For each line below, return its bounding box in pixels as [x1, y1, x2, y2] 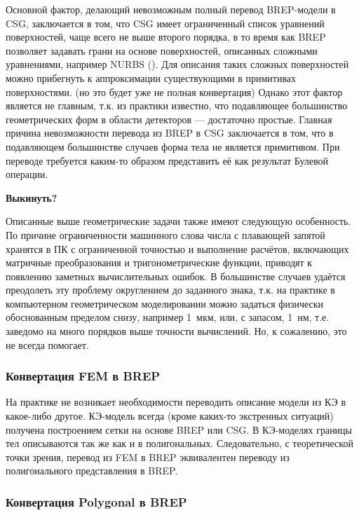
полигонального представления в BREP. [6, 463, 178, 478]
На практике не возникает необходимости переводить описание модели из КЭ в [6, 394, 346, 409]
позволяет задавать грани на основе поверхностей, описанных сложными [6, 43, 318, 57]
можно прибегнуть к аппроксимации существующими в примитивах [6, 70, 297, 85]
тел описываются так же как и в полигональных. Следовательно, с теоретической [6, 436, 353, 451]
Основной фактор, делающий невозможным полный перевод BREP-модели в [6, 2, 336, 16]
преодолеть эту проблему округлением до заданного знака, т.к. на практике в [6, 282, 335, 297]
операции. [6, 167, 48, 181]
